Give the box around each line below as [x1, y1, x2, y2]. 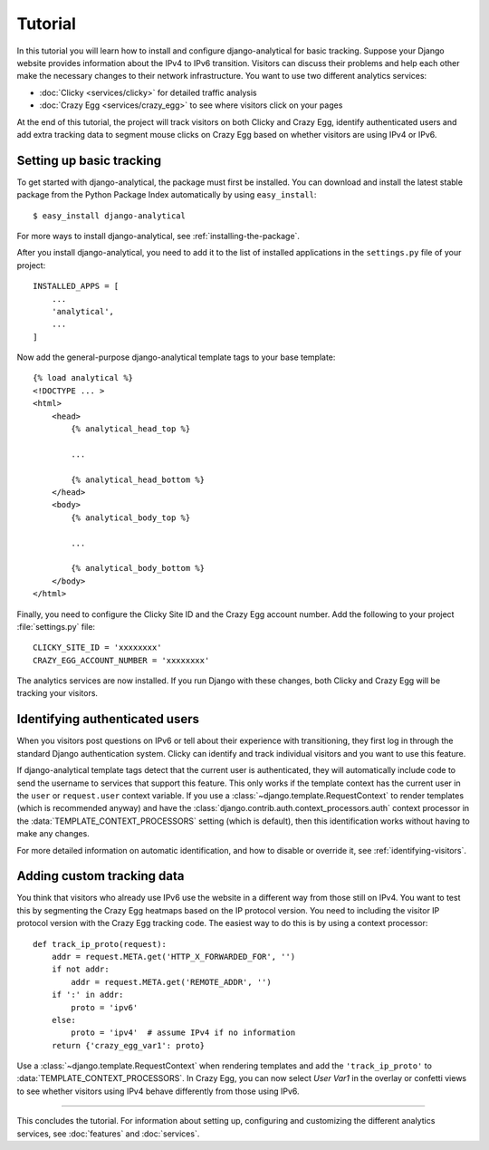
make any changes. [16, 828, 90, 839]
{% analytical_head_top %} [71, 424, 191, 434]
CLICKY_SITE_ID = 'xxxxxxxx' [33, 643, 162, 652]
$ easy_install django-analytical [33, 210, 186, 221]
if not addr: [51, 964, 110, 974]
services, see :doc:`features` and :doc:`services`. [16, 1128, 200, 1139]
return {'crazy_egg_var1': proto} [51, 1040, 206, 1050]
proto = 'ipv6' [71, 1002, 139, 1012]
